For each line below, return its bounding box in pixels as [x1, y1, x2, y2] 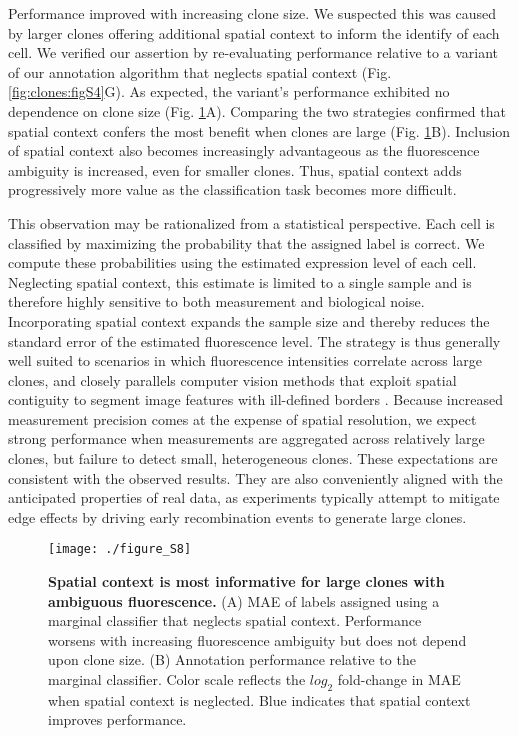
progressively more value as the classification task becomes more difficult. [8, 179, 457, 200]
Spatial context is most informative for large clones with [48, 571, 445, 592]
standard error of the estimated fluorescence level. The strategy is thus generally [8, 330, 501, 351]
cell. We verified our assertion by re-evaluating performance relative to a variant [8, 42, 499, 63]
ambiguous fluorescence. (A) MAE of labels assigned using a [48, 590, 440, 611]
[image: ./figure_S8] [48, 542, 192, 557]
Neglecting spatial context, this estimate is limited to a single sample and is [8, 271, 472, 292]
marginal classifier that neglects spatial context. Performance [48, 610, 422, 631]
